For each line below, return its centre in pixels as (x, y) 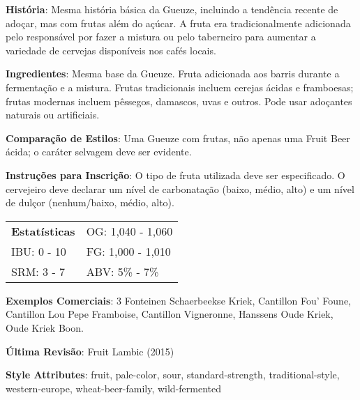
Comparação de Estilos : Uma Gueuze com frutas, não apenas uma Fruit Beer (178, 138)
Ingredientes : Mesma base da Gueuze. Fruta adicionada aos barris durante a (173, 74)
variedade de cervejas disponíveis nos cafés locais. (111, 50)
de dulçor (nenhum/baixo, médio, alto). (90, 202)
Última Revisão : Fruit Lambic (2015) (90, 351)
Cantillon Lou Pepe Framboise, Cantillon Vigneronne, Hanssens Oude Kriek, (170, 314)
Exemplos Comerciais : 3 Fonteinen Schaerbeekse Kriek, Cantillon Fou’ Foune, (178, 300)
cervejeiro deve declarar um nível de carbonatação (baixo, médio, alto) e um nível (180, 189)
